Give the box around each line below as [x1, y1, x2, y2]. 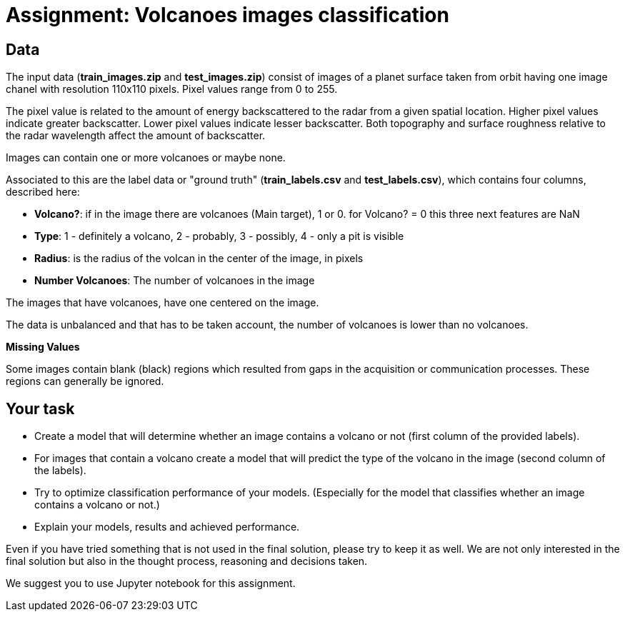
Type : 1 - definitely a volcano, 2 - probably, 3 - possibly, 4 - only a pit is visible [34, 230, 404, 243]
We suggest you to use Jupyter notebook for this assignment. [6, 577, 296, 590]
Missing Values [6, 341, 80, 353]
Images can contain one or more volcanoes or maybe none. [6, 151, 286, 164]
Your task [6, 399, 75, 418]
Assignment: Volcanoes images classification [6, 3, 449, 27]
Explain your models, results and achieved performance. [34, 521, 300, 533]
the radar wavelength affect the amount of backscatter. [6, 129, 266, 142]
